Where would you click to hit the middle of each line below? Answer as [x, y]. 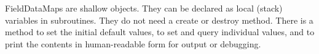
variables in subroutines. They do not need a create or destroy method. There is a [159, 20]
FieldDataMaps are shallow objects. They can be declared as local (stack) [144, 8]
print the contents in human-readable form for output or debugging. [133, 43]
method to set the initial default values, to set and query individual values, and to [160, 32]
